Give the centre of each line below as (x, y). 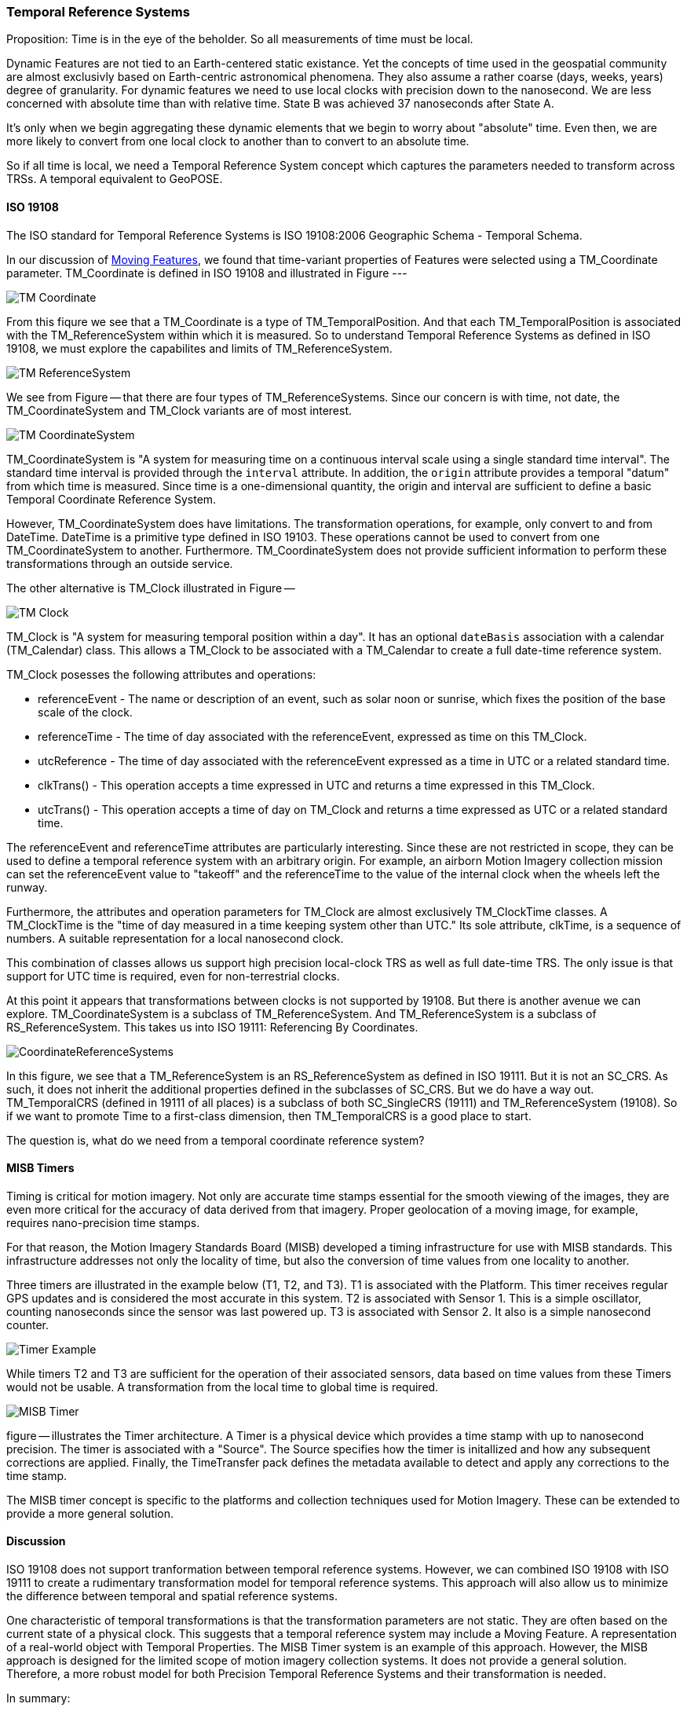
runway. (27, 887)
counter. (27, 1324)
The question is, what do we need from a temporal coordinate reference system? (216, 1140)
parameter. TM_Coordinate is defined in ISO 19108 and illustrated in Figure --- (207, 273)
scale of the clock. (85, 712)
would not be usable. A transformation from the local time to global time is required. (223, 1387)
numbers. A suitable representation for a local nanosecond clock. (175, 938)
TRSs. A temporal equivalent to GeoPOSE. (115, 179)
